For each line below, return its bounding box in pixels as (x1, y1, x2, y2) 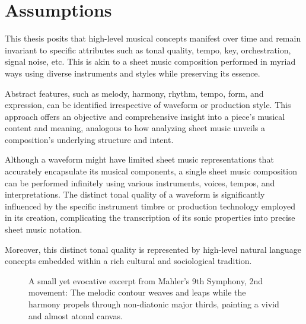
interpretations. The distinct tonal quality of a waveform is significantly (5, 188, 265, 201)
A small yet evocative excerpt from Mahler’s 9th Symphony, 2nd (28, 274, 263, 287)
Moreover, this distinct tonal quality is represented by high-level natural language (5, 243, 301, 255)
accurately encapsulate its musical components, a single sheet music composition (5, 165, 297, 177)
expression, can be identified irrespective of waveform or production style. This (5, 99, 291, 111)
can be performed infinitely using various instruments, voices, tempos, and (5, 176, 275, 189)
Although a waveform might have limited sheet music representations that (5, 153, 274, 166)
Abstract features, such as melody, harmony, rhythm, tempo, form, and (5, 87, 264, 99)
